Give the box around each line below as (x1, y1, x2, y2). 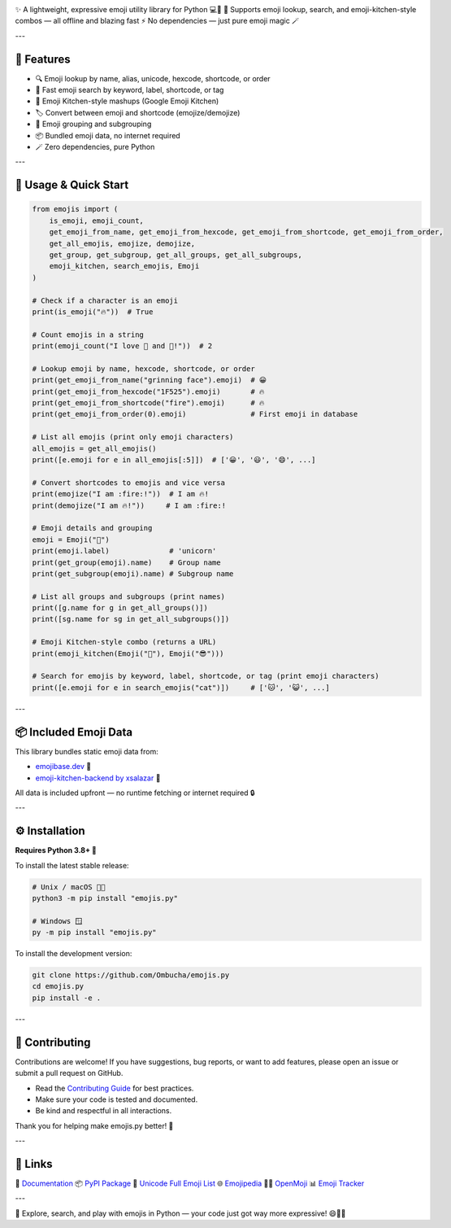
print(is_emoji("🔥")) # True (32, 307, 154, 317)
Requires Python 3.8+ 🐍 (15, 846, 97, 855)
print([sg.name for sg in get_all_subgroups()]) (32, 614, 230, 624)
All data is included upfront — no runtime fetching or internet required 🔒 (15, 788, 255, 798)
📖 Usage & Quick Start (15, 178, 129, 192)
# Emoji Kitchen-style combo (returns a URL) (32, 637, 217, 647)
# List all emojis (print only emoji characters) (32, 432, 234, 442)
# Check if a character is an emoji (32, 295, 179, 305)
